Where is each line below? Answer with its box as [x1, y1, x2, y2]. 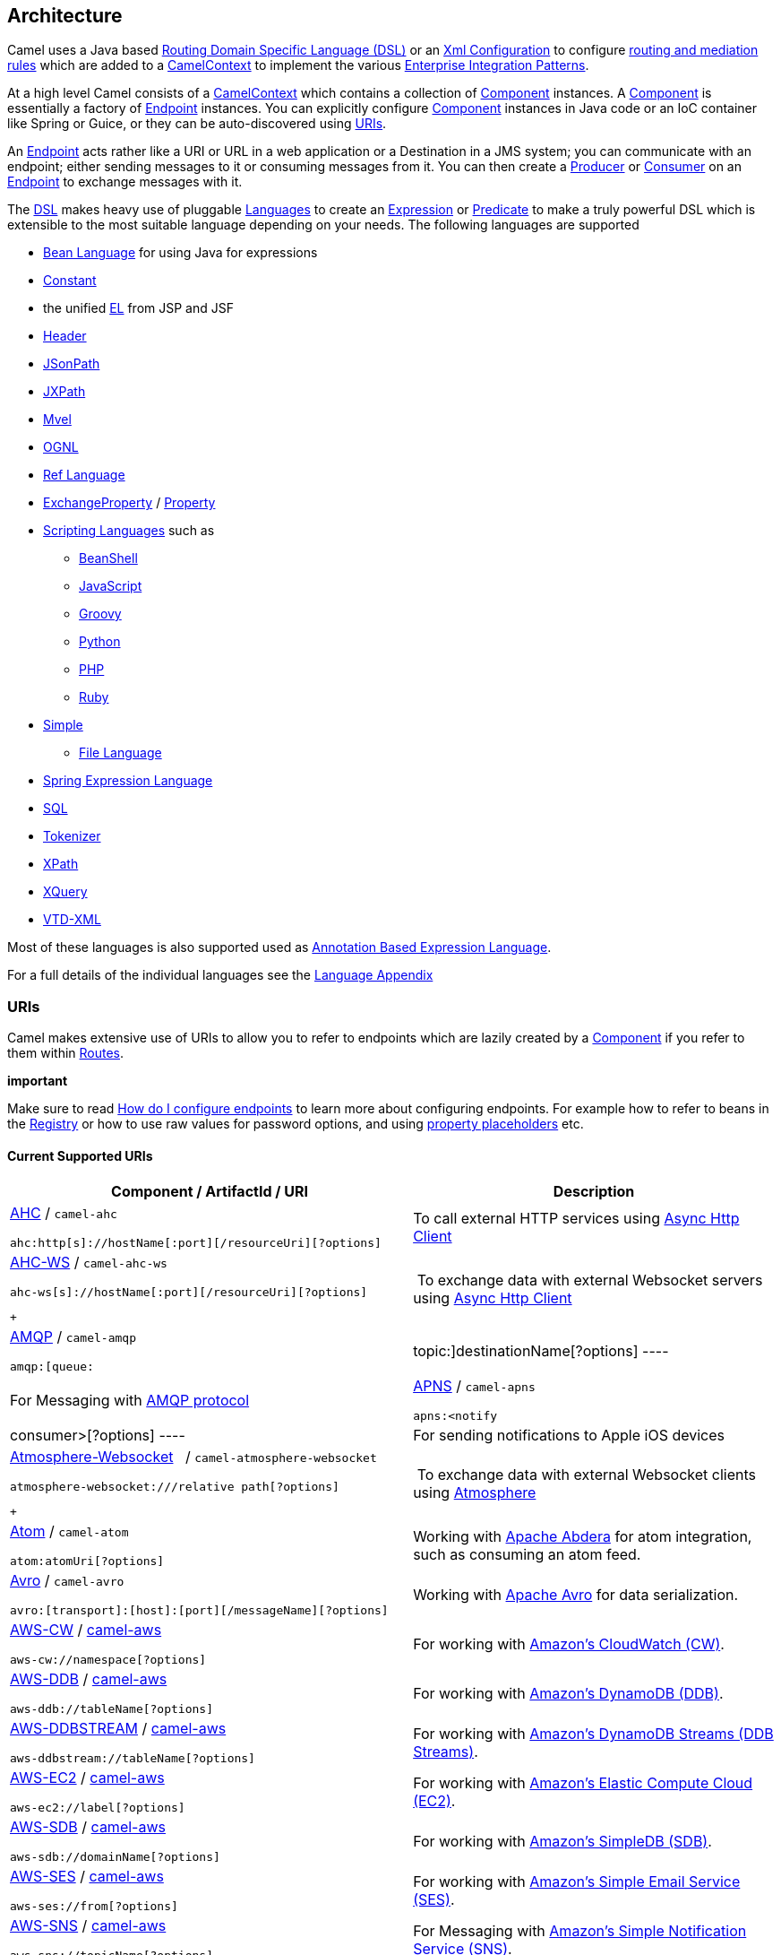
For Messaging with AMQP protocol [10, 1390, 250, 1409]
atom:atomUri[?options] [10, 1554, 165, 1569]
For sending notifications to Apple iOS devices [413, 1426, 725, 1445]
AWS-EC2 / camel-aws [10, 1769, 165, 1787]
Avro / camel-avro [10, 1571, 124, 1590]
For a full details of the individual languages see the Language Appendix [7, 967, 433, 983]
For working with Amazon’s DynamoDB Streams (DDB [413, 1724, 774, 1743]
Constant [43, 272, 97, 289]
